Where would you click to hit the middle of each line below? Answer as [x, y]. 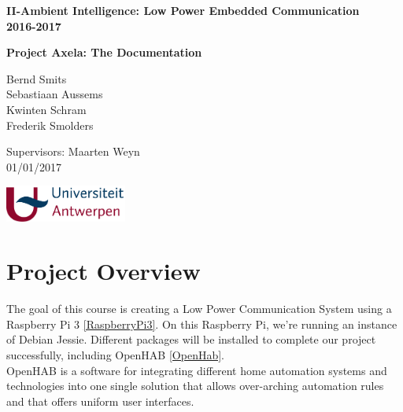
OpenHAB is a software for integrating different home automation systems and [197, 370]
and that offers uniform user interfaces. [100, 401]
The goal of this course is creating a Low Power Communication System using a [199, 309]
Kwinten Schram [46, 109]
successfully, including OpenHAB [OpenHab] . [115, 355]
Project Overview [104, 271]
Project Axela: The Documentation [104, 52]
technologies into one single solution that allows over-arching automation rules [195, 386]
